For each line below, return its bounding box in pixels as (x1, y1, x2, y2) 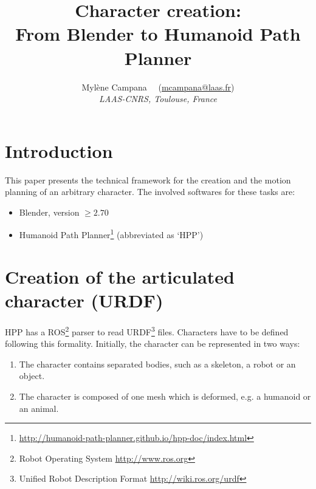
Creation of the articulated (5, 264, 235, 289)
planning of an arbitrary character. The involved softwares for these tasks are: (5, 185, 295, 198)
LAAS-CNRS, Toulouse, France (98, 92, 218, 105)
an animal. (19, 402, 59, 414)
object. (19, 369, 45, 382)
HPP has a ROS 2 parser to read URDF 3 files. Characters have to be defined (5, 323, 289, 338)
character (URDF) (5, 288, 163, 313)
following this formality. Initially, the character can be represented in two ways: (5, 337, 300, 350)
